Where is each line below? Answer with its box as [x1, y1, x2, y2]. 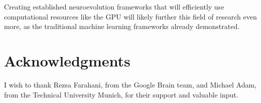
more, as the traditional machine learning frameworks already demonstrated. [4, 21, 240, 31]
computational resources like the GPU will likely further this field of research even [4, 11, 257, 21]
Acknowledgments [4, 50, 130, 70]
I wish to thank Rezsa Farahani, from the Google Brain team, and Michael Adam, [4, 79, 257, 89]
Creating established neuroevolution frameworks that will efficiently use [4, 1, 224, 11]
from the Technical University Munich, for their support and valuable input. [4, 89, 238, 99]
